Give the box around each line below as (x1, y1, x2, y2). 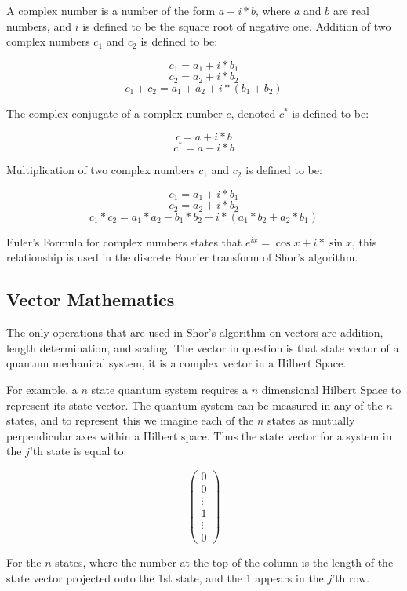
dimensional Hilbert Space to (261, 381, 402, 398)
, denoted (231, 104, 276, 121)
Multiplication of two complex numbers (6, 162, 195, 178)
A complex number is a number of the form (6, 2, 216, 18)
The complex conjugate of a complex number (6, 104, 223, 121)
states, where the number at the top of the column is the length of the (55, 554, 394, 571)
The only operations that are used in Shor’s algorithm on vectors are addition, (6, 324, 383, 341)
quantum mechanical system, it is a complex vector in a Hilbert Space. (6, 355, 347, 371)
